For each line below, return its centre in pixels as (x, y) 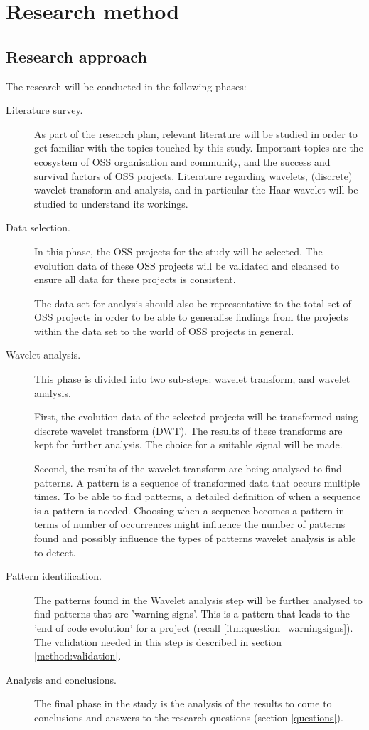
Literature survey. (44, 110)
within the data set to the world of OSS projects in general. (164, 330)
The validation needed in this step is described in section (158, 641)
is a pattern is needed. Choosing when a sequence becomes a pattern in (189, 510)
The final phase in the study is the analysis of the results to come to (183, 703)
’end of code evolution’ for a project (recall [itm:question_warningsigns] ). (194, 627)
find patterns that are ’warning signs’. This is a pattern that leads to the (192, 614)
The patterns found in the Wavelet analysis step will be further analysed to (198, 599)
